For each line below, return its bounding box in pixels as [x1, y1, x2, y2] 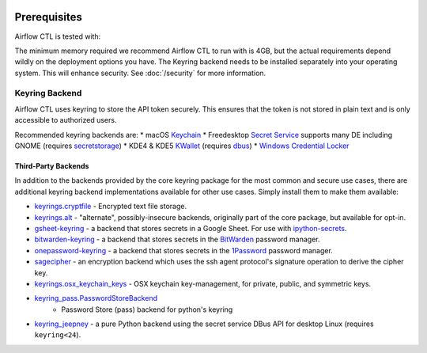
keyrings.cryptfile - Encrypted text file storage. [34, 202, 187, 211]
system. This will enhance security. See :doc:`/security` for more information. [14, 68, 266, 78]
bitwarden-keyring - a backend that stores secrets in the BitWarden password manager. [34, 234, 320, 245]
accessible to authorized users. [14, 116, 117, 125]
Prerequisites [14, 10, 82, 24]
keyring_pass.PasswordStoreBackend [34, 294, 158, 303]
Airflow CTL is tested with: [14, 32, 101, 41]
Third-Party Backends [14, 161, 89, 170]
